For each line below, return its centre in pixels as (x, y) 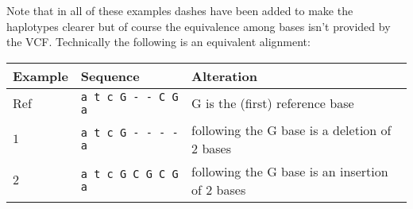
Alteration (224, 75)
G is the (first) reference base (273, 103)
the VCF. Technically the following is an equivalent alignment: (158, 42)
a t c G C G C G (129, 174)
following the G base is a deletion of (291, 130)
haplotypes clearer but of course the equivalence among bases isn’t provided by (199, 26)
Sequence (110, 75)
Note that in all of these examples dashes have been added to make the (180, 10)
